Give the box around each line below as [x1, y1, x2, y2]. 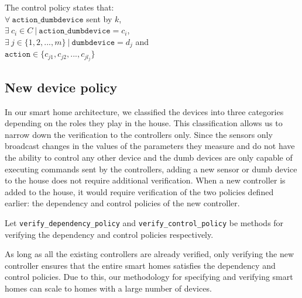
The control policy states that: [5, 1, 114, 13]
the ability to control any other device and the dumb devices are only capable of [5, 151, 293, 163]
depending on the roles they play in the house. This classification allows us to [5, 117, 283, 129]
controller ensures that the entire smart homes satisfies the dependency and [5, 259, 276, 271]
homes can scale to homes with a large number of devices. [5, 282, 212, 294]
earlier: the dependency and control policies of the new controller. [5, 197, 240, 209]
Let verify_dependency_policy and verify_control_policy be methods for [5, 216, 284, 228]
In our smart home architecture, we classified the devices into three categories [5, 105, 284, 117]
